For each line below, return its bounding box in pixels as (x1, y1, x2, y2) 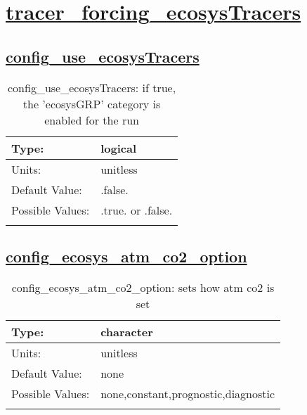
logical (100, 139, 136, 156)
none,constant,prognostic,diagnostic (100, 385, 275, 402)
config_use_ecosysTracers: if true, (7, 79, 176, 96)
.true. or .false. (100, 201, 173, 218)
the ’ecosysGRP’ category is (22, 95, 161, 112)
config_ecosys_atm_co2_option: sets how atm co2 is (11, 279, 275, 295)
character (100, 323, 153, 340)
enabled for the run (44, 111, 139, 128)
